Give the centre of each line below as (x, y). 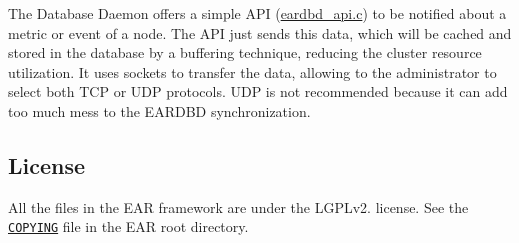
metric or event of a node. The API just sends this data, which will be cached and (260, 32)
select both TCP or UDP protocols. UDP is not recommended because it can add (258, 91)
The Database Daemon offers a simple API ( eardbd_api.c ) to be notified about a (257, 13)
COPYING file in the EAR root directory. (128, 226)
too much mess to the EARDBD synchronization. (159, 110)
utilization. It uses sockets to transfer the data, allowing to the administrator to (252, 71)
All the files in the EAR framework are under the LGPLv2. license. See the (238, 206)
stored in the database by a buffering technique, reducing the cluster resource (245, 52)
